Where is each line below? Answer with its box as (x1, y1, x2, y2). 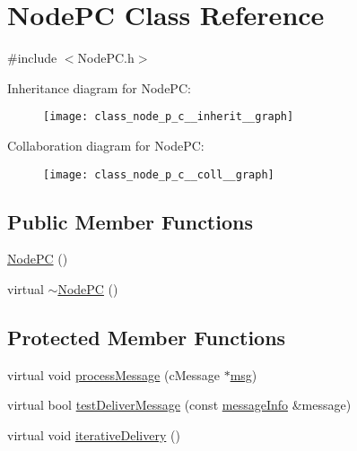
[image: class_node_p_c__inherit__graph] (43, 110, 294, 124)
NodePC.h (77, 48, 135, 67)
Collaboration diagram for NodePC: (7, 135, 205, 154)
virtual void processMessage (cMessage (7, 365, 220, 384)
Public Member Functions (7, 207, 253, 235)
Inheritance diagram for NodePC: (7, 78, 191, 97)
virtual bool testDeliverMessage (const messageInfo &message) (7, 395, 352, 414)
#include (7, 48, 57, 67)
